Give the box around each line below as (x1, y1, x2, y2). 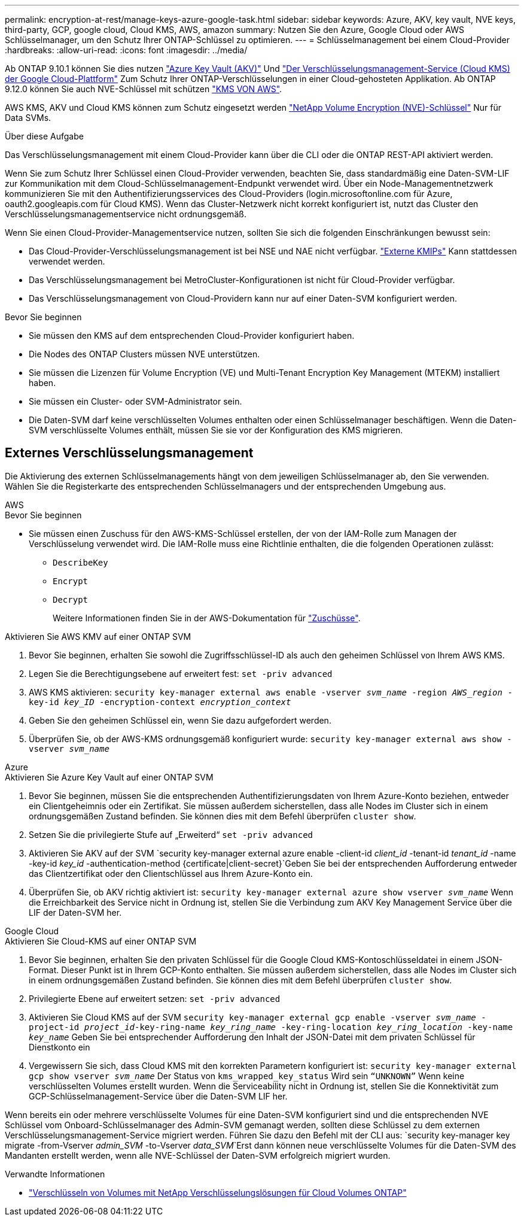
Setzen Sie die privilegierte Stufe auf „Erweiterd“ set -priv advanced (29, 829, 313, 840)
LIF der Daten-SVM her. (29, 907, 122, 918)
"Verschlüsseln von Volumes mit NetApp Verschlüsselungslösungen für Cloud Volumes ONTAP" (29, 1187, 407, 1198)
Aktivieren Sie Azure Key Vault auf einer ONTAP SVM (5, 772, 214, 782)
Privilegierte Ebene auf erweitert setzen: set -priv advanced (29, 993, 281, 1004)
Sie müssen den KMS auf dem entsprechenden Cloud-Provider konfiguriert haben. (29, 330, 355, 341)
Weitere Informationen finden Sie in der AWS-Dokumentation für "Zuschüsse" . (53, 612, 361, 623)
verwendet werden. (29, 256, 105, 266)
